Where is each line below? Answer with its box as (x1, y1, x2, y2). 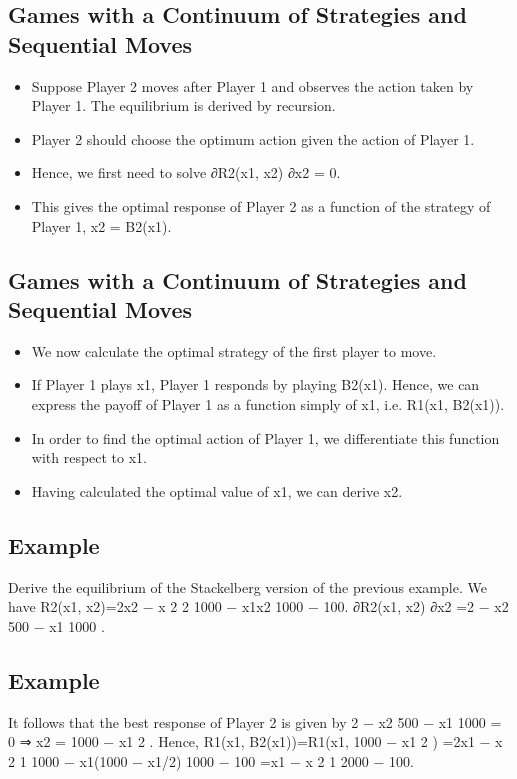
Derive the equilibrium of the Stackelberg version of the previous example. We (8, 576, 487, 597)
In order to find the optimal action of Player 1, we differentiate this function (31, 427, 500, 448)
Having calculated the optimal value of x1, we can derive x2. (31, 480, 403, 501)
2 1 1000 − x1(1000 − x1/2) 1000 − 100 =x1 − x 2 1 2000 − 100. (8, 750, 414, 771)
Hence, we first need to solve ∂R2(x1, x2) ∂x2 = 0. (31, 162, 341, 183)
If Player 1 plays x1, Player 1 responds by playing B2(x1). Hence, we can (31, 374, 480, 395)
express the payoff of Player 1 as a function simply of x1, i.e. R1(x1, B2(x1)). (31, 393, 505, 414)
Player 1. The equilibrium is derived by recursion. (31, 95, 336, 116)
